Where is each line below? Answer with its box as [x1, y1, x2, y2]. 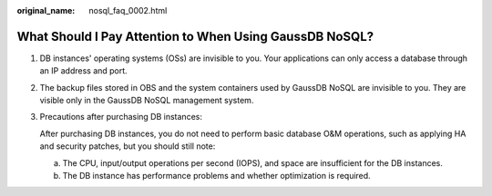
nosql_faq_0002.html [88, 5, 168, 15]
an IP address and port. [39, 65, 128, 76]
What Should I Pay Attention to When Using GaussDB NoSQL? [16, 28, 374, 44]
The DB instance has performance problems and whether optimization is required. [62, 171, 371, 181]
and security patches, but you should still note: [39, 141, 216, 152]
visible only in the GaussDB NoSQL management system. [39, 95, 254, 106]
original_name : [16, 5, 76, 15]
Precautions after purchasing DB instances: [39, 112, 202, 122]
